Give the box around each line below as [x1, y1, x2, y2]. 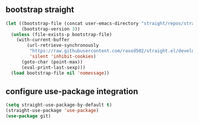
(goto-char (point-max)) [21, 59, 83, 65]
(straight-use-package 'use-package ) [5, 108, 99, 114]
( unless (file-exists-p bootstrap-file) [11, 31, 112, 37]
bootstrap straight [5, 5, 75, 15]
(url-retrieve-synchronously [27, 43, 99, 49]
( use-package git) [5, 113, 51, 119]
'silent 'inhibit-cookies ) [29, 53, 96, 60]
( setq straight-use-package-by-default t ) [5, 102, 112, 108]
